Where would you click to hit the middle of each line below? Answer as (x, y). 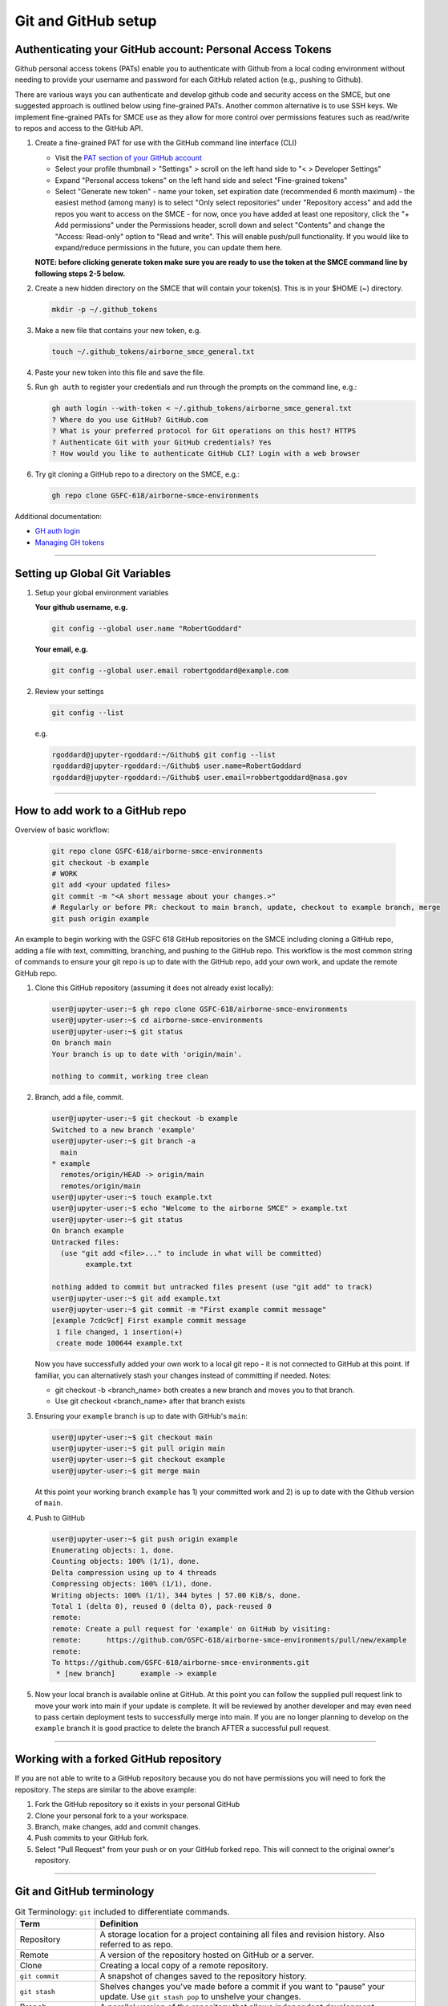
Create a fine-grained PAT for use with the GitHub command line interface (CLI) (166, 143)
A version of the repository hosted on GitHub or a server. (207, 1955)
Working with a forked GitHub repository (118, 1759)
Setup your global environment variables (102, 592)
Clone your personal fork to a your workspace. (112, 1815)
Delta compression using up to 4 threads (134, 1572)
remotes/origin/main (101, 1186)
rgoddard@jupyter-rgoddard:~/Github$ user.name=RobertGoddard (176, 766)
